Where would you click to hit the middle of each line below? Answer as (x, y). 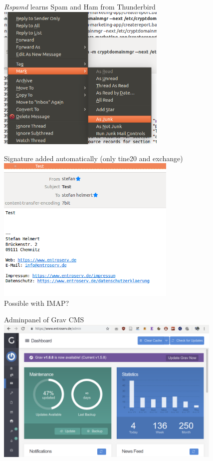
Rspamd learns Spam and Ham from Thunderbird (80, 7)
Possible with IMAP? (37, 303)
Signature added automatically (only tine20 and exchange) (94, 158)
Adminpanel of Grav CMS (44, 320)
